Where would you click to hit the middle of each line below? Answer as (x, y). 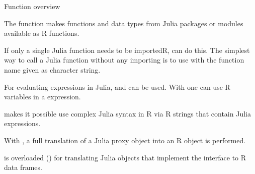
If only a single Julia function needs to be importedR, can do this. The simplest (127, 50)
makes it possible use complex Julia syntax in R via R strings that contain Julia (127, 113)
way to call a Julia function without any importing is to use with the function (124, 60)
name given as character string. (52, 69)
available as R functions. (42, 33)
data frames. (23, 167)
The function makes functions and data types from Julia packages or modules (124, 23)
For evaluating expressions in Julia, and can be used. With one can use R (117, 86)
